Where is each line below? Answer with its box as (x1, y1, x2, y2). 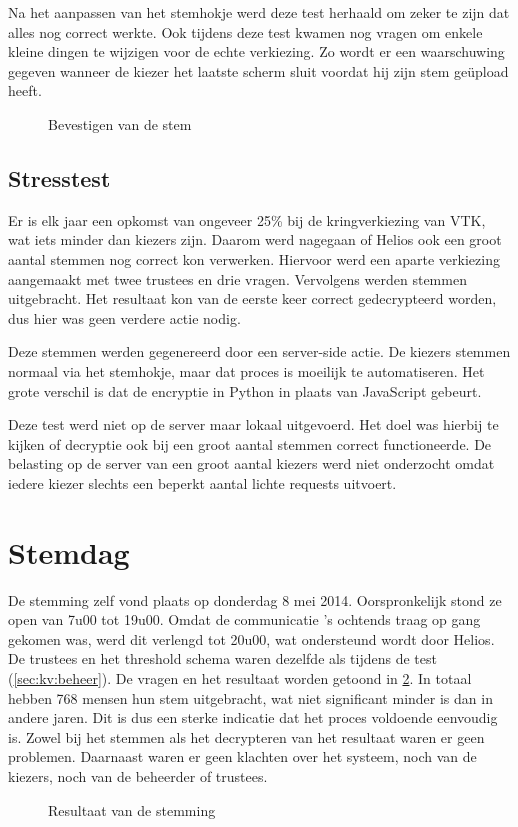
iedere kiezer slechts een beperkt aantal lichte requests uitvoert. (8, 472, 397, 493)
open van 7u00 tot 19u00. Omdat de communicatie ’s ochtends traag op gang (8, 609, 481, 630)
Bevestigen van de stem (48, 113, 192, 134)
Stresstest (8, 162, 111, 193)
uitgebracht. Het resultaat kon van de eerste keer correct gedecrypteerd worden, (8, 288, 497, 309)
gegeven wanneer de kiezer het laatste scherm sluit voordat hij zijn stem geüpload (8, 60, 509, 81)
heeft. (8, 80, 42, 101)
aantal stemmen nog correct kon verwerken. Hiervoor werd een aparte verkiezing (8, 248, 500, 269)
